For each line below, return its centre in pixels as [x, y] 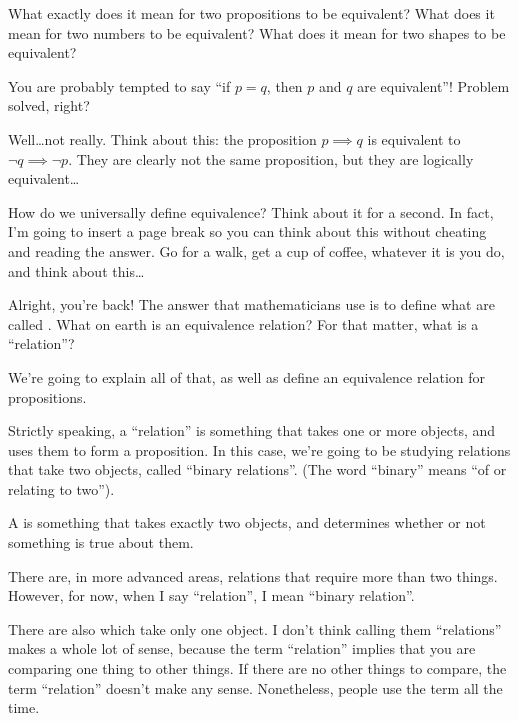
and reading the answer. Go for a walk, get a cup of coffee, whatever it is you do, [256, 250]
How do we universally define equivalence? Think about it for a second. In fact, [251, 211]
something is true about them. [101, 542]
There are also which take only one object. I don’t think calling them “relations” [255, 628]
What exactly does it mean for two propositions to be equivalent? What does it [251, 13]
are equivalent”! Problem [433, 85]
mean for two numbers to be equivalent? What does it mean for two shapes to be [257, 32]
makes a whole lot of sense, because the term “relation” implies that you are [242, 648]
